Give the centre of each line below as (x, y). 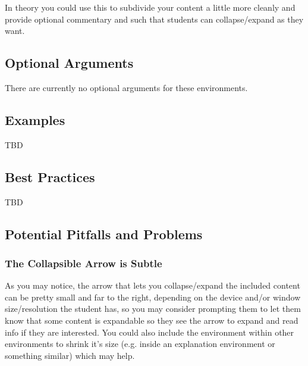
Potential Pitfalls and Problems (104, 234)
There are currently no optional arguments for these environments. (126, 87)
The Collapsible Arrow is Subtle (84, 263)
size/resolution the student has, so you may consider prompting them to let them (153, 309)
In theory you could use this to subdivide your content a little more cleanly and (150, 7)
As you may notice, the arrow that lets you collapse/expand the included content (153, 285)
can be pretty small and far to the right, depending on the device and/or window (153, 297)
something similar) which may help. (70, 355)
